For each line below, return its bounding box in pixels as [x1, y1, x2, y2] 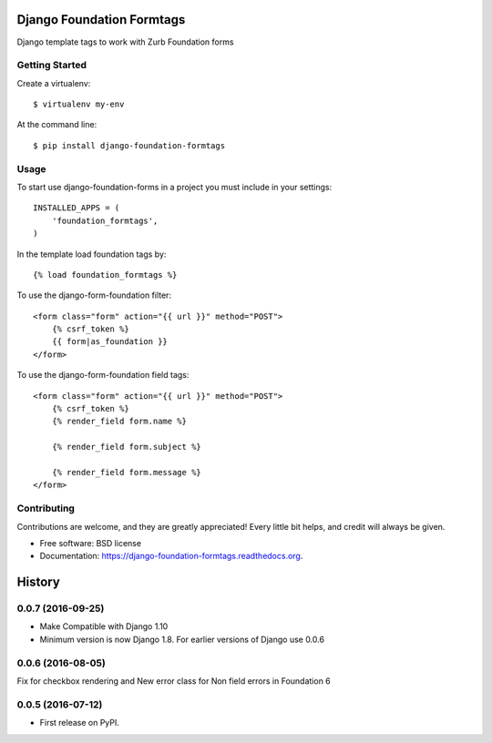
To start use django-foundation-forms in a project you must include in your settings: [16, 181, 333, 192]
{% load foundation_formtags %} [33, 270, 178, 280]
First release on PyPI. [39, 718, 120, 728]
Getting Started [16, 59, 87, 72]
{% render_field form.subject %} [51, 442, 202, 453]
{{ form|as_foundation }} [51, 337, 169, 347]
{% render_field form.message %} [51, 467, 202, 477]
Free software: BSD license [39, 537, 141, 548]
